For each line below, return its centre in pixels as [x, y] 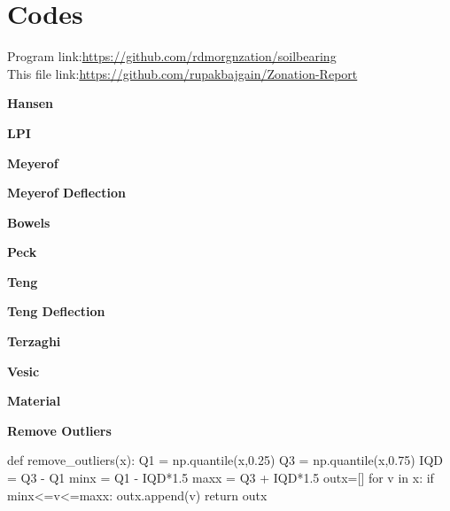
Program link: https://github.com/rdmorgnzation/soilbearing [172, 56]
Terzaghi [34, 341]
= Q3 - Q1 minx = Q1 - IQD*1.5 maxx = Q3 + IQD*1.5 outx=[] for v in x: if [221, 478]
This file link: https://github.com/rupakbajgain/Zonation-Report [182, 73]
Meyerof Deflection [66, 193]
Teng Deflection [56, 311]
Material [34, 401]
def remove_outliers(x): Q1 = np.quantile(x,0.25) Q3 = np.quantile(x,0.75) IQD [225, 460]
